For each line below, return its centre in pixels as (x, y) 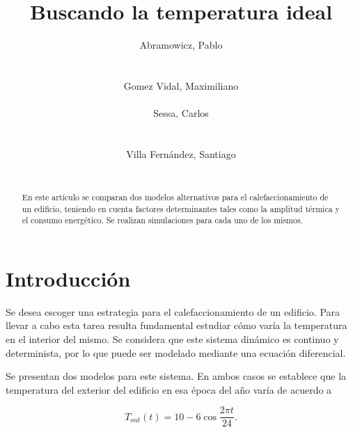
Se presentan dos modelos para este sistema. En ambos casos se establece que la (176, 376)
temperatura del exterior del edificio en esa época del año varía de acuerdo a (169, 389)
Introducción (68, 278)
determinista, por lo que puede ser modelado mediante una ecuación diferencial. (176, 352)
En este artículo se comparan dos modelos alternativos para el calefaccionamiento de (175, 197)
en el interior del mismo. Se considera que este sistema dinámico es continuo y (172, 338)
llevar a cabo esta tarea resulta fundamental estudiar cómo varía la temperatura (176, 325)
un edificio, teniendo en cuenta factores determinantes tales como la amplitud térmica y (181, 208)
